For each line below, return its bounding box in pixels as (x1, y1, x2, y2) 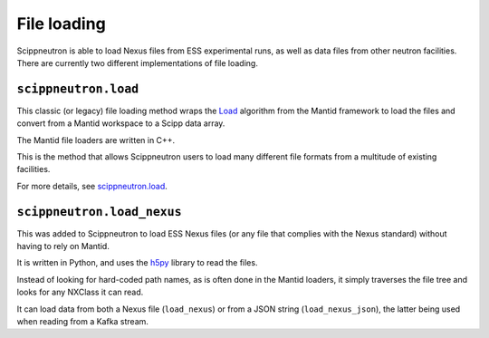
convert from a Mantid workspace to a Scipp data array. (16, 118, 225, 129)
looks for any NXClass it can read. (16, 286, 144, 298)
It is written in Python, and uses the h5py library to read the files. (16, 257, 258, 268)
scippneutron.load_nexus (16, 204, 182, 219)
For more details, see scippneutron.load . (16, 180, 168, 191)
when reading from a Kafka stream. (16, 316, 149, 327)
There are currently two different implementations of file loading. (16, 57, 258, 68)
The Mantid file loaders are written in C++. (16, 134, 176, 145)
